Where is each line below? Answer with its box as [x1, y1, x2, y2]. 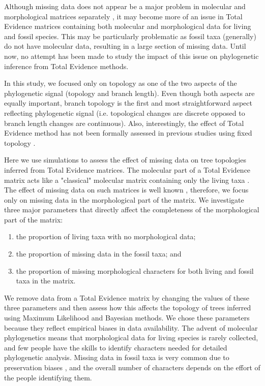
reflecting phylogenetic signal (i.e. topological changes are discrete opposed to [4, 107, 245, 118]
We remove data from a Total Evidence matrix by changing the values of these [4, 292, 249, 303]
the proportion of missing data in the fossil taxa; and [16, 248, 182, 259]
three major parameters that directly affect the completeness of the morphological [4, 204, 259, 215]
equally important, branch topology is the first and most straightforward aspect [4, 98, 252, 108]
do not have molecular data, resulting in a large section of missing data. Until [4, 41, 246, 51]
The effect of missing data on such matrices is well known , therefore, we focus [4, 184, 249, 195]
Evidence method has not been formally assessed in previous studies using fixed [4, 127, 252, 138]
